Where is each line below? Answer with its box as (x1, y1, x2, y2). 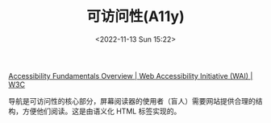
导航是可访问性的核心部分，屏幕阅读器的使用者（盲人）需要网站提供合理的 (8, 96, 256, 105)
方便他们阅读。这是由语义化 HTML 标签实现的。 (22, 106, 181, 116)
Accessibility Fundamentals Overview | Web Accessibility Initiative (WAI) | (8, 71, 253, 80)
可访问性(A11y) (86, 7, 185, 26)
